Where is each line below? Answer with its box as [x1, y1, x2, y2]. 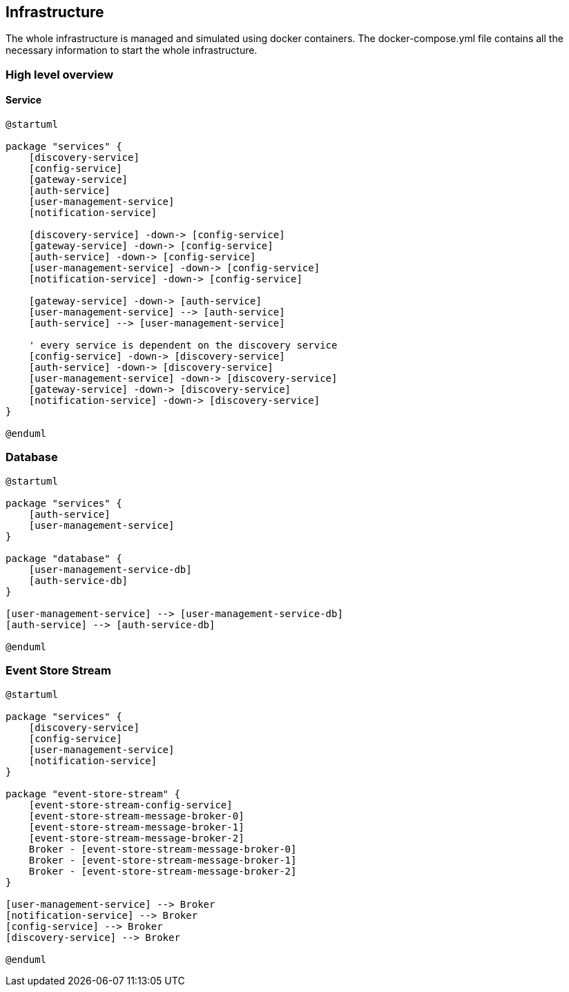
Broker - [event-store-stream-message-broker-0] [28, 843, 297, 855]
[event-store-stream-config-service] [28, 799, 233, 810]
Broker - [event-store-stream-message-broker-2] [28, 865, 297, 877]
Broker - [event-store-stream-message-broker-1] [28, 854, 297, 866]
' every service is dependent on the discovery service [28, 340, 338, 351]
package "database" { [6, 552, 122, 564]
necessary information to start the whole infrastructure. [6, 44, 258, 57]
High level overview [6, 67, 114, 81]
